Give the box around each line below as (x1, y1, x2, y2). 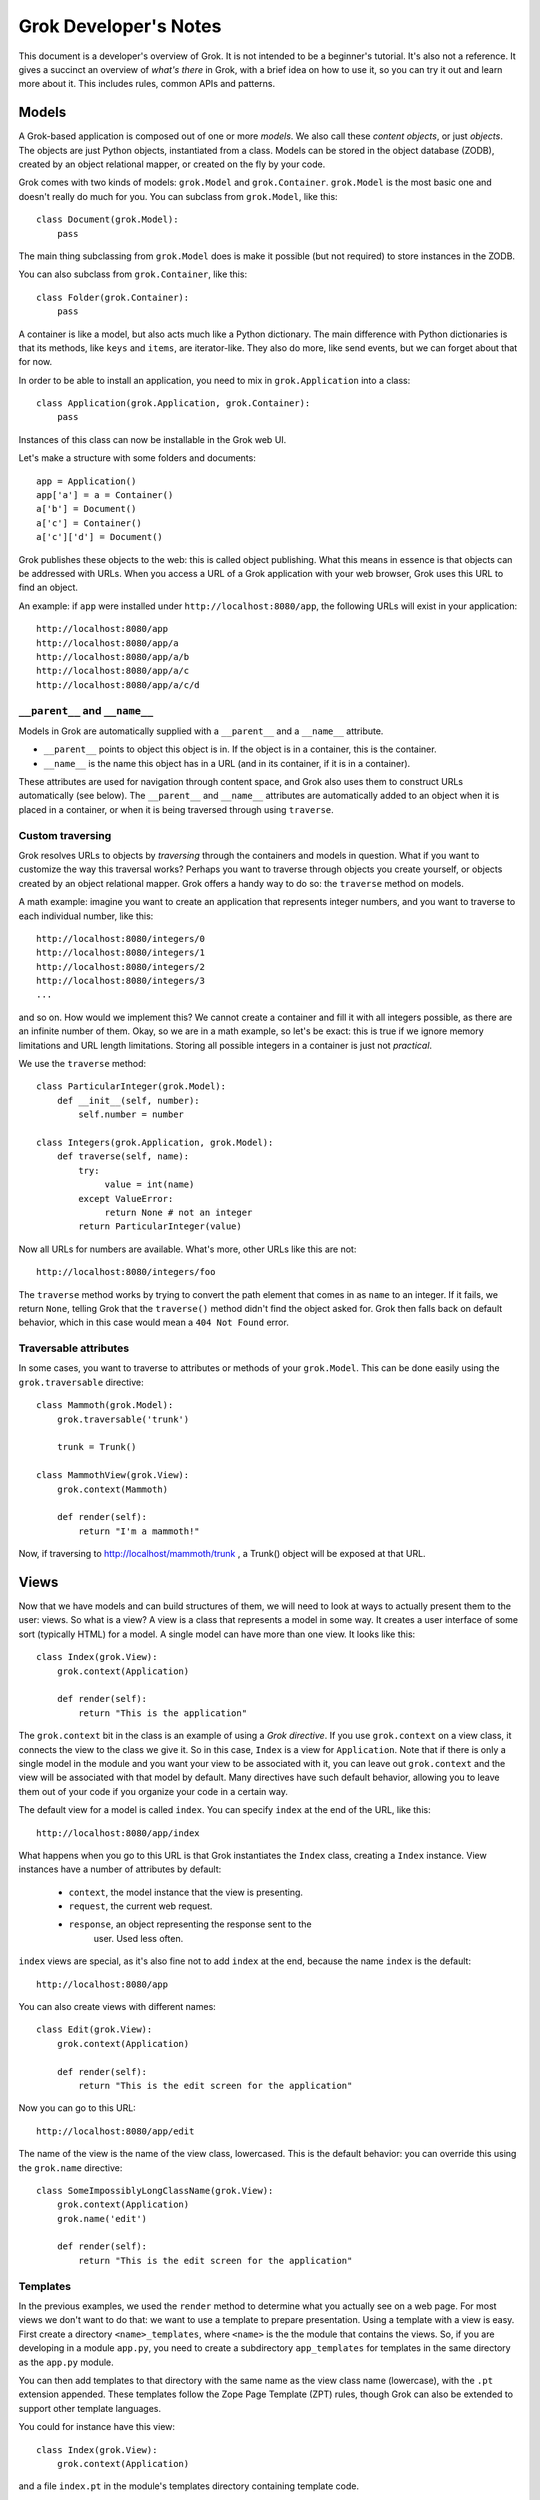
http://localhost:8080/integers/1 (36, 947, 205, 959)
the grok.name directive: (18, 2161, 123, 2174)
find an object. (18, 581, 79, 594)
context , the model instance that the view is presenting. (68, 1886, 304, 1898)
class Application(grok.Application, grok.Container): (36, 398, 311, 409)
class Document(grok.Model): (36, 214, 179, 225)
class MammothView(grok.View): (36, 1470, 190, 1481)
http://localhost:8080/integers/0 (36, 933, 205, 944)
